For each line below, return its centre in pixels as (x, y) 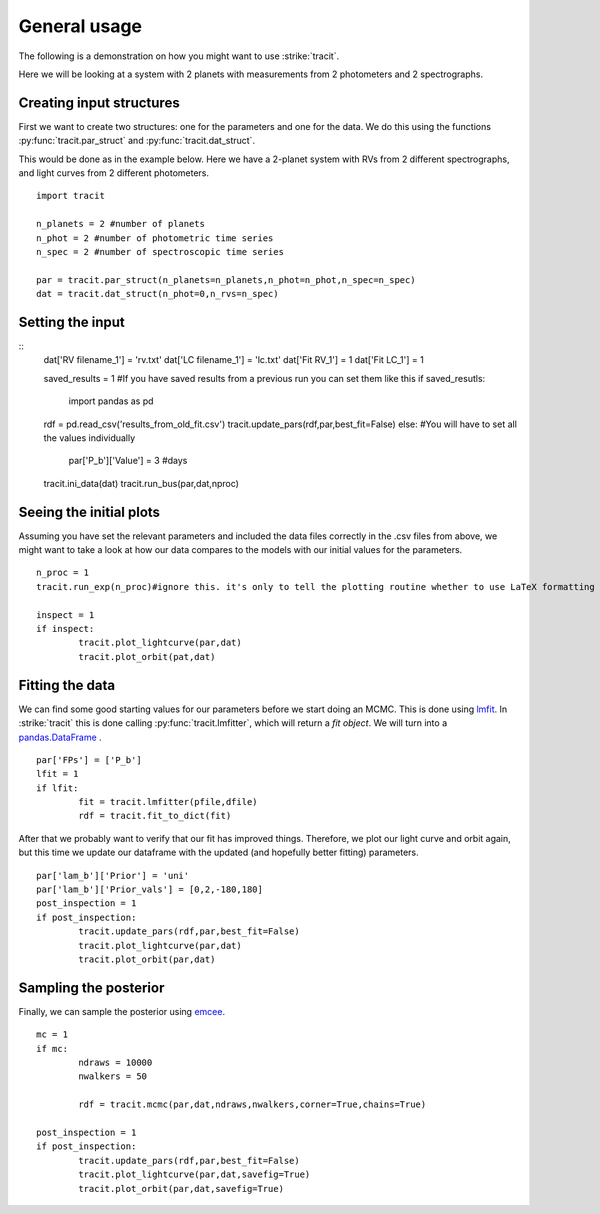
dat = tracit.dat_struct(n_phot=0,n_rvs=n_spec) (157, 294)
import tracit (70, 196)
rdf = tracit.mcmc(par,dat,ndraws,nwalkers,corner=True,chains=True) (252, 1104)
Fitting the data (66, 685)
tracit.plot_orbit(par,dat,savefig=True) (181, 1188)
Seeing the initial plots (89, 511)
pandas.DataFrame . (60, 737)
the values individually (89, 438)
